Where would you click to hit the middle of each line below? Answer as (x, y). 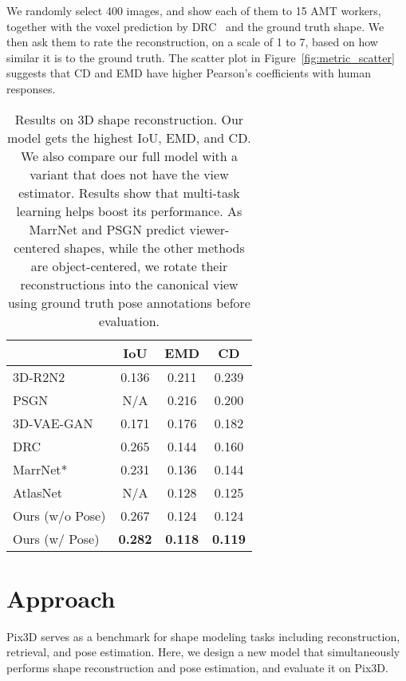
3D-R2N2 (39, 376)
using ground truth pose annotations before (129, 302)
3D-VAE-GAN (53, 423)
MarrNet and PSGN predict (107, 229)
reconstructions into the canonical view (129, 284)
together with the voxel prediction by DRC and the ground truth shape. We (195, 26)
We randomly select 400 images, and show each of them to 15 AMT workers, (194, 10)
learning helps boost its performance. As (129, 211)
